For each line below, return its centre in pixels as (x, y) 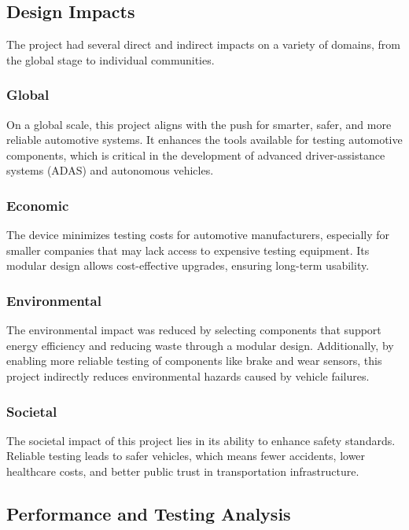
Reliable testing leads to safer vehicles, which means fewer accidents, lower (186, 456)
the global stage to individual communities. (111, 59)
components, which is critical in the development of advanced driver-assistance (196, 155)
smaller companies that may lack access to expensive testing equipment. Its (188, 250)
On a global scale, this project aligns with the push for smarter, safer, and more (199, 124)
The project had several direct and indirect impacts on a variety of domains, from (203, 44)
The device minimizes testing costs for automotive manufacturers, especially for (198, 235)
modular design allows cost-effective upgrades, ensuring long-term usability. (188, 265)
